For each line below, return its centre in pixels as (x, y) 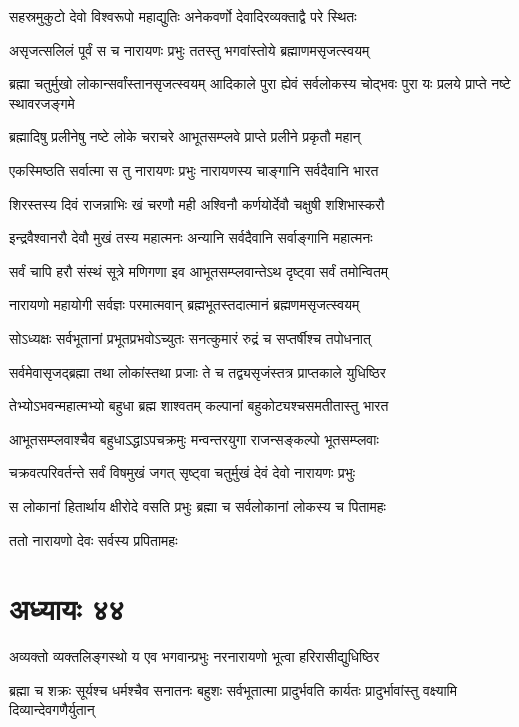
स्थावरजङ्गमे (42, 102)
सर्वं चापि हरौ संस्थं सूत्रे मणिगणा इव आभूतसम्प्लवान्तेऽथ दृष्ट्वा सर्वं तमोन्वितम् (199, 270)
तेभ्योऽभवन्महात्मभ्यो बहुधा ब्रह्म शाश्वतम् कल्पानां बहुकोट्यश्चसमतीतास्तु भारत (199, 405)
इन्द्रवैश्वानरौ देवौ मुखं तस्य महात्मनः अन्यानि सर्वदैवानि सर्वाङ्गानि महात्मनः (191, 237)
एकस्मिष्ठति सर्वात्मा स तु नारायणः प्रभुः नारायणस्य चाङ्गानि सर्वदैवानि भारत (194, 169)
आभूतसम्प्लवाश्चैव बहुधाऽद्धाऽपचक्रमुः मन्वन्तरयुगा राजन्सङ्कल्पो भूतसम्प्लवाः (194, 438)
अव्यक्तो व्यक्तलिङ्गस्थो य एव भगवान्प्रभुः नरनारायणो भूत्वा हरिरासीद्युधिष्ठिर (194, 656)
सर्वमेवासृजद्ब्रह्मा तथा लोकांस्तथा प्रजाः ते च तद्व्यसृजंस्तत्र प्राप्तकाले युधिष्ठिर (197, 371)
